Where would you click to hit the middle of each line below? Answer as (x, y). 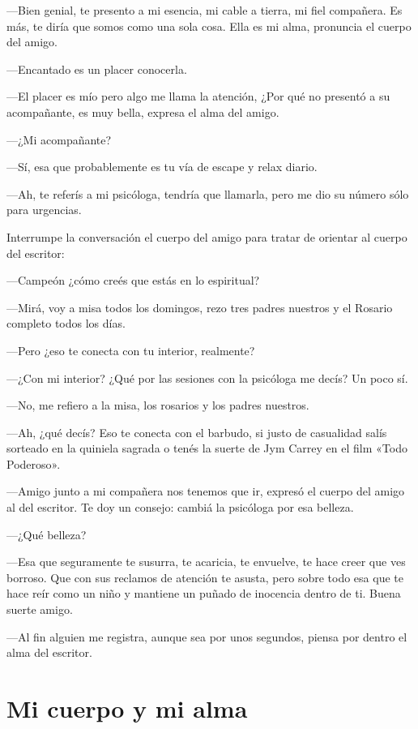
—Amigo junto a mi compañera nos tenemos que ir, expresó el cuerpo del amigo (206, 491)
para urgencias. (44, 210)
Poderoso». (34, 463)
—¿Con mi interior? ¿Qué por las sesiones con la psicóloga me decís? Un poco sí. (207, 377)
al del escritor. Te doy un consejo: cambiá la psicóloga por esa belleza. (180, 507)
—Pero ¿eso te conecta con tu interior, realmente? (131, 350)
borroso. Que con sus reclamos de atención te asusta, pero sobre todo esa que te (205, 577)
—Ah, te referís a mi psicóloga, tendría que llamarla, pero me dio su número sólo (208, 193)
